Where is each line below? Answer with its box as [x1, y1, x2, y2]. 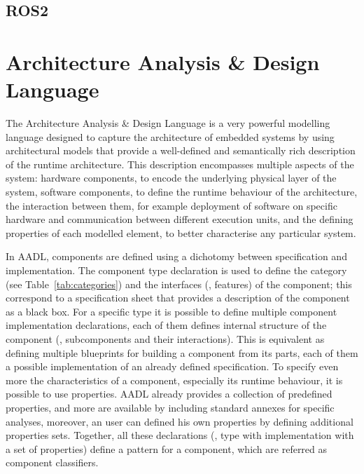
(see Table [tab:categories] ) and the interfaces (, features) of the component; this [6, 276, 352, 291]
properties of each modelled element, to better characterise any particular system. [6, 225, 356, 240]
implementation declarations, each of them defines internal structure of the [6, 318, 327, 332]
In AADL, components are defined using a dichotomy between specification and [6, 249, 347, 264]
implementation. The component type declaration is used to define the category [6, 263, 347, 278]
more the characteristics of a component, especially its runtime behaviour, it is [6, 372, 343, 387]
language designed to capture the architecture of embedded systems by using [6, 129, 335, 144]
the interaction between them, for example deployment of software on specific [6, 198, 337, 212]
